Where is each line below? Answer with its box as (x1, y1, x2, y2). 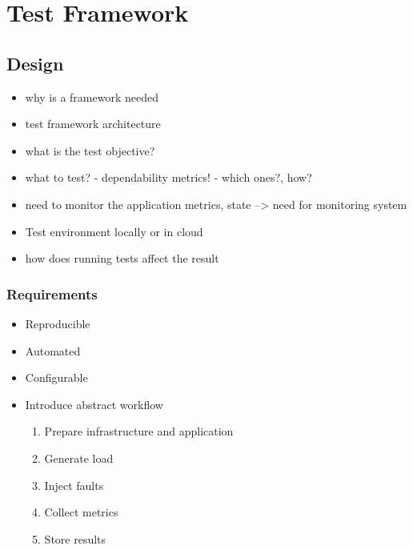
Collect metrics (44, 504, 118, 520)
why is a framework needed (25, 88, 158, 105)
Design (6, 50, 64, 75)
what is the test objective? (25, 142, 155, 159)
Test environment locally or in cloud (25, 223, 203, 239)
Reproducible (25, 315, 90, 331)
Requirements (6, 283, 98, 303)
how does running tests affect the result (25, 250, 219, 267)
